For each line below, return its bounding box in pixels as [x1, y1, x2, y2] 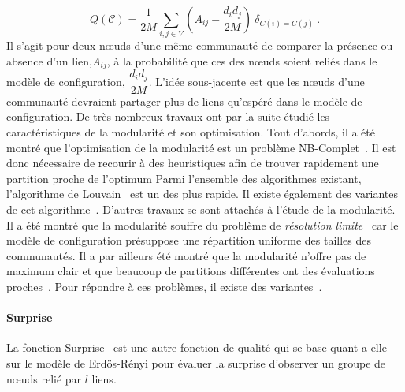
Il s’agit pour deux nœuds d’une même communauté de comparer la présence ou [6, 37, 393, 54]
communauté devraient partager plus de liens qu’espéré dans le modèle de [6, 92, 362, 109]
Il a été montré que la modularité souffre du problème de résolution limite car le [6, 216, 399, 233]
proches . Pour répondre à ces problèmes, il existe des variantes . [6, 278, 322, 294]
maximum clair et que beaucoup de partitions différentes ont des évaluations [6, 263, 375, 279]
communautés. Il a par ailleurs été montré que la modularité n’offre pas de [6, 247, 366, 263]
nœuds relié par [6, 370, 82, 386]
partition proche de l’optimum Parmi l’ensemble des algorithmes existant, [6, 170, 362, 186]
